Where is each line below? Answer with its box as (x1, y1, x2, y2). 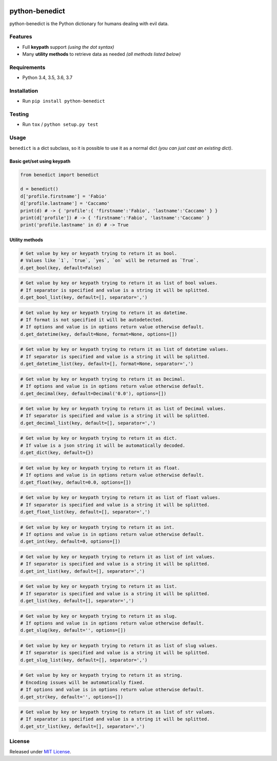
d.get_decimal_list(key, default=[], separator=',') (20, 420, 156, 426)
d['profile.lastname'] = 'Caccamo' (20, 201, 110, 206)
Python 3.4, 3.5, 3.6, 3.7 (22, 74, 73, 81)
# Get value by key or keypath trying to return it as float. (20, 465, 180, 471)
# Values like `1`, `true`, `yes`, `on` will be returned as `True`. (20, 258, 199, 264)
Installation (9, 87, 38, 94)
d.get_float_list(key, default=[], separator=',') (20, 509, 151, 515)
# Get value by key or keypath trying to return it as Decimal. (20, 376, 186, 382)
